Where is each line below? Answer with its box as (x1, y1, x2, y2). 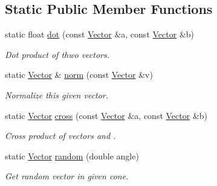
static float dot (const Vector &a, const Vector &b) (5, 28, 195, 40)
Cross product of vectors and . (5, 129, 116, 142)
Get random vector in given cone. (5, 170, 129, 182)
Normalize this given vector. (5, 88, 109, 101)
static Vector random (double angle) (5, 149, 139, 162)
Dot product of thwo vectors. (5, 48, 110, 60)
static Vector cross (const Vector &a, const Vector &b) (5, 109, 208, 121)
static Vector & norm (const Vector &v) (5, 68, 153, 81)
